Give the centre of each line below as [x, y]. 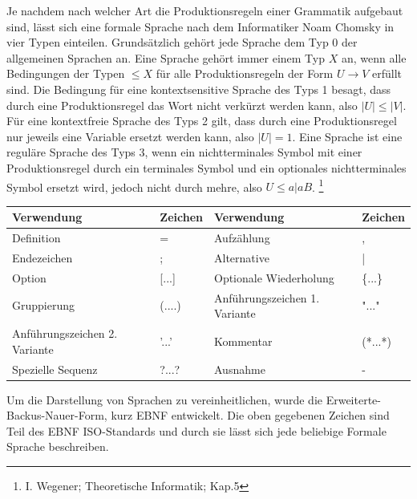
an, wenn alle [374, 57]
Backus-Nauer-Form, [57, 415]
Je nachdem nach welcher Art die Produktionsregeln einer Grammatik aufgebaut [205, 10]
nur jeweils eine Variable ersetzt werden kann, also [130, 136]
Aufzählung [242, 238]
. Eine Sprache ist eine [347, 136]
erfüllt [387, 73]
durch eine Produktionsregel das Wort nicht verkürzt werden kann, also [182, 105]
